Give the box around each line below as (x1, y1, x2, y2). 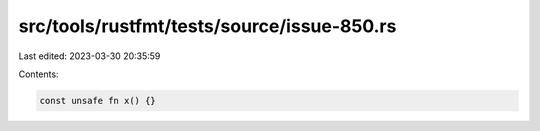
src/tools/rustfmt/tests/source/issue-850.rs (18, 15, 397, 37)
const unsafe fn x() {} (39, 95, 157, 106)
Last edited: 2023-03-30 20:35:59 (18, 50, 161, 62)
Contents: (18, 68, 59, 80)
